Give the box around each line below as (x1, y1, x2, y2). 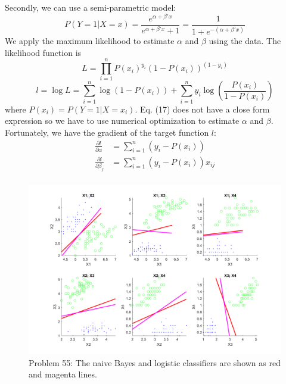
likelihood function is (5, 46, 82, 58)
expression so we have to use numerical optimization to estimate (5, 114, 240, 127)
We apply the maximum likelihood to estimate (5, 35, 175, 47)
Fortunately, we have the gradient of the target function (5, 126, 209, 138)
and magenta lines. (29, 368, 97, 380)
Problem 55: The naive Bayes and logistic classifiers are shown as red (29, 356, 281, 369)
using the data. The (209, 35, 281, 47)
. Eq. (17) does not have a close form (135, 102, 270, 115)
